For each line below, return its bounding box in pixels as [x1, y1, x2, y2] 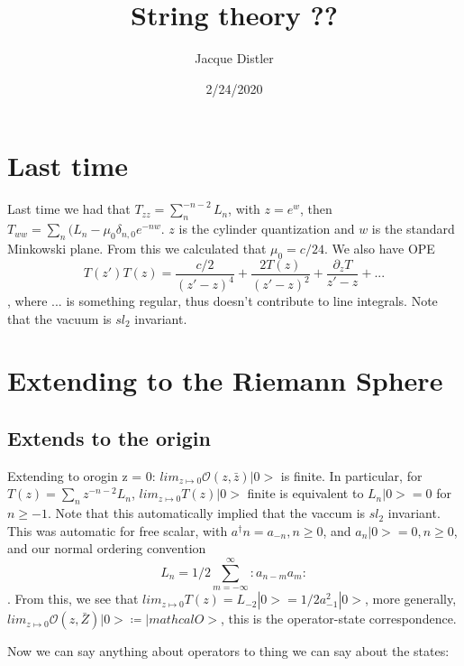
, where [7, 291, 48, 310]
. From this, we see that [7, 589, 139, 608]
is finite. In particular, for [280, 466, 423, 485]
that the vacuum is [7, 309, 112, 328]
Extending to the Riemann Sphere [7, 362, 443, 399]
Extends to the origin [7, 424, 211, 451]
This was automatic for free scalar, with [7, 521, 228, 540]
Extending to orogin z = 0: [7, 466, 156, 485]
